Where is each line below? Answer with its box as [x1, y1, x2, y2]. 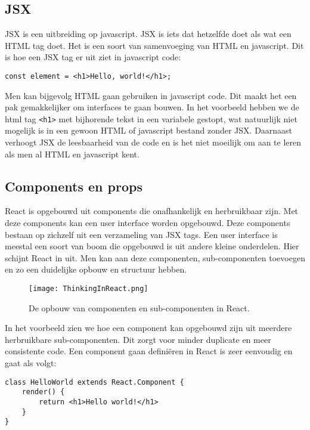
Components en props [5, 177, 142, 195]
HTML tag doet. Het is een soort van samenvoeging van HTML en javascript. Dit [5, 39, 304, 51]
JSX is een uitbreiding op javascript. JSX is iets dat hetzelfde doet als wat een [5, 27, 292, 40]
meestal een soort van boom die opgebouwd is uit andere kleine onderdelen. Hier [5, 240, 299, 252]
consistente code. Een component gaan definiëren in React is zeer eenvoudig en [5, 345, 293, 357]
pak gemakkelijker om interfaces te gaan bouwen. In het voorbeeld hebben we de [5, 101, 299, 113]
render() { [21, 388, 65, 397]
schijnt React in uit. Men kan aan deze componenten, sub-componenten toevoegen [5, 251, 305, 264]
